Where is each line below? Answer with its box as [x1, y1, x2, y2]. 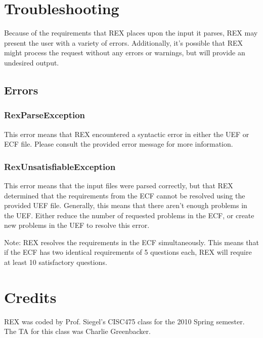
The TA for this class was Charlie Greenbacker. [4, 326, 151, 336]
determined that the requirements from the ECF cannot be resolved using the [4, 190, 245, 200]
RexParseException [4, 109, 85, 121]
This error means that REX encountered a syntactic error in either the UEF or [4, 128, 249, 139]
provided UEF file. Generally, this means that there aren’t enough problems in [4, 200, 247, 211]
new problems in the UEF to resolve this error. [4, 220, 150, 230]
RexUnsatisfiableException [4, 160, 116, 173]
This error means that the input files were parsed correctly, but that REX [4, 180, 233, 190]
